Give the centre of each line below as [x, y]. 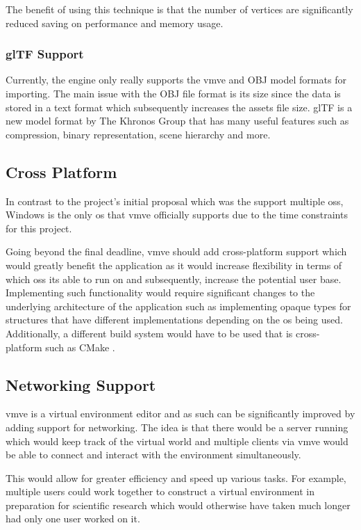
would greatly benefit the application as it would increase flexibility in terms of [174, 265]
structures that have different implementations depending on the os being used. [174, 320]
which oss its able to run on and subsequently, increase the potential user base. [174, 279]
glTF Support [45, 54]
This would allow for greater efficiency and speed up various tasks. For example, [176, 477]
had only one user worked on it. [73, 519]
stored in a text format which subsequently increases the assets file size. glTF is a [179, 107]
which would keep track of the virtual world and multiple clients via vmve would [177, 441]
